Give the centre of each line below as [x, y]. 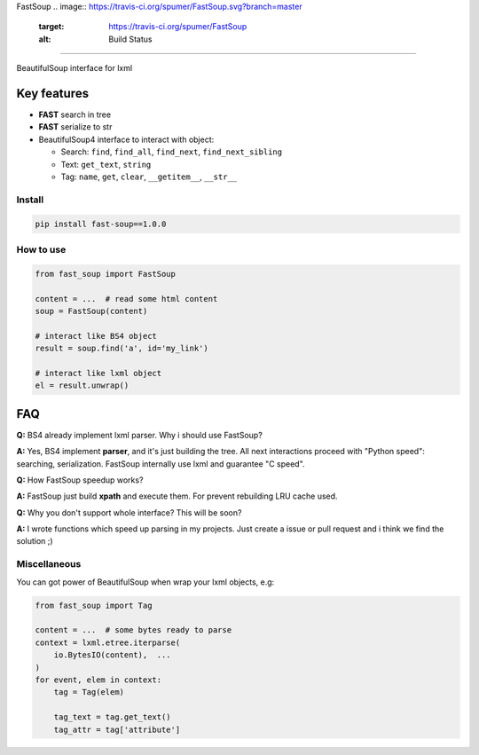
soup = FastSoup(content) [91, 311]
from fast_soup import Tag [94, 605]
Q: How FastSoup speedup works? [80, 480]
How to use [41, 249]
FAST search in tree [75, 114]
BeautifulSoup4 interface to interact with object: [126, 139]
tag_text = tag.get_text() [113, 717]
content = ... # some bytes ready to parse [133, 630]
